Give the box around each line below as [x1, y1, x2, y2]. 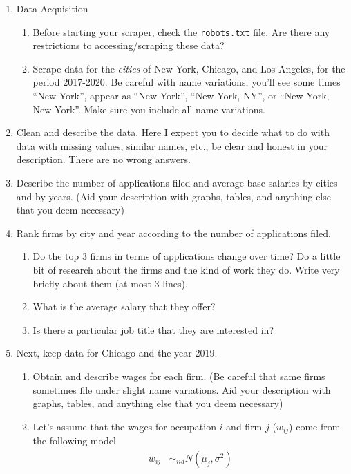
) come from [289, 419, 341, 433]
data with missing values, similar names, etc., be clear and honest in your [16, 138, 328, 153]
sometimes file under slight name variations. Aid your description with [32, 382, 331, 397]
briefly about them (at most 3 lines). [32, 276, 188, 290]
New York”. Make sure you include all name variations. [32, 102, 265, 116]
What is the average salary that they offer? [32, 299, 216, 314]
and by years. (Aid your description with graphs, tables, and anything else [16, 189, 331, 203]
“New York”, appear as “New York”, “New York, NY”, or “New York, [32, 88, 330, 103]
